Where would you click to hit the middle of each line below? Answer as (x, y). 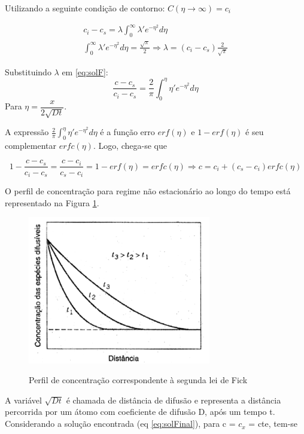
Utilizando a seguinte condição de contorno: (85, 8)
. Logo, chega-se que (130, 145)
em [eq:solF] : (85, 71)
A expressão (27, 132)
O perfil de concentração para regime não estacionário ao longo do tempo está (148, 190)
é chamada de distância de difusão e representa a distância (174, 400)
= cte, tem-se (273, 424)
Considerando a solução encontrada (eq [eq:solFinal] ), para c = (120, 424)
